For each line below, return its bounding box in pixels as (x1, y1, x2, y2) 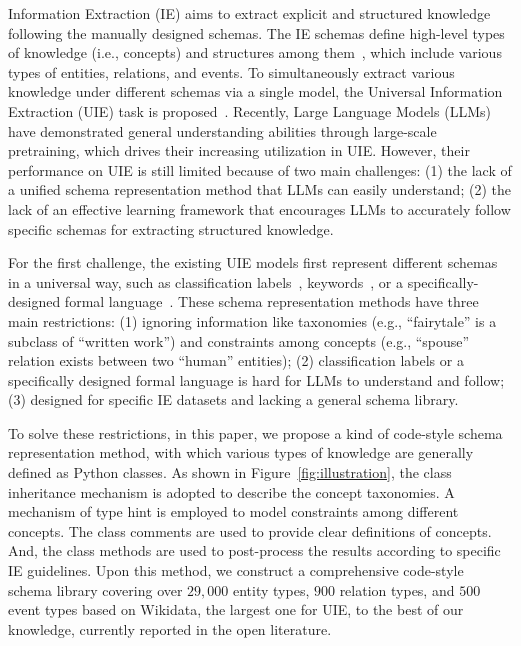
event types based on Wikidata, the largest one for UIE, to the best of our (8, 599, 464, 620)
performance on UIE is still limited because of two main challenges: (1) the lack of (8, 159, 512, 180)
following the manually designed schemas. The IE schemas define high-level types (8, 22, 505, 43)
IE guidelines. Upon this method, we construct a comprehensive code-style (8, 560, 464, 581)
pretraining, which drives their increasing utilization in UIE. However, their (8, 140, 470, 161)
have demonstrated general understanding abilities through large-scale (8, 120, 437, 141)
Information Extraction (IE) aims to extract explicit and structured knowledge (8, 3, 491, 23)
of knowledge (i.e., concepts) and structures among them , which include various (8, 42, 502, 63)
